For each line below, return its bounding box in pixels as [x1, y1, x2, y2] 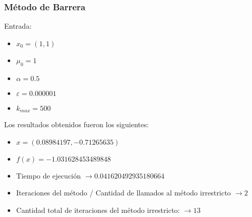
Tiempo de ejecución [16, 170, 81, 181]
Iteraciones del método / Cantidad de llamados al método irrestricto [16, 187, 231, 198]
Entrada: [4, 21, 32, 31]
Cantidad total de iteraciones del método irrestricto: [16, 204, 180, 215]
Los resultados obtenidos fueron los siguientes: [4, 119, 149, 130]
